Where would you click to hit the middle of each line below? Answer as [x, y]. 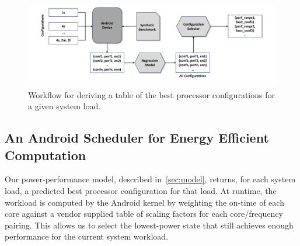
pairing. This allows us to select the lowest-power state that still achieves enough [149, 225]
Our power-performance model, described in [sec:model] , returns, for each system [150, 179]
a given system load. [64, 106]
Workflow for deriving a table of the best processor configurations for [151, 94]
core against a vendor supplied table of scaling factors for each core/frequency [144, 214]
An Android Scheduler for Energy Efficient [137, 138]
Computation [46, 155]
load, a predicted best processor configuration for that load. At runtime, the [141, 190]
